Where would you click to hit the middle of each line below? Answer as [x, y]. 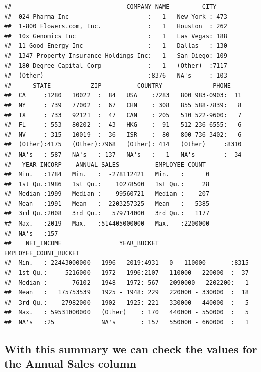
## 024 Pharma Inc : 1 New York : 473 [116, 16]
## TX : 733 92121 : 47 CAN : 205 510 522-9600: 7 [123, 115]
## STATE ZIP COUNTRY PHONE [118, 85]
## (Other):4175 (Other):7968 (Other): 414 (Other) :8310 [123, 145]
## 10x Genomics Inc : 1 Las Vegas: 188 [116, 36]
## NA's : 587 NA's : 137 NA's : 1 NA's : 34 [123, 154]
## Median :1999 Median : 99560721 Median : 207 [107, 194]
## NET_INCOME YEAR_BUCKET [81, 243]
